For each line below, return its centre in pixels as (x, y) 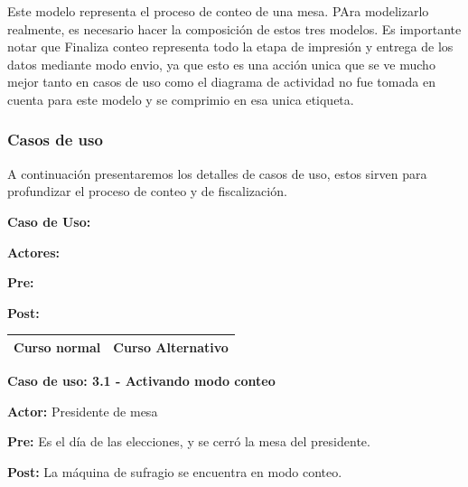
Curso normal (57, 347)
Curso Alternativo (171, 347)
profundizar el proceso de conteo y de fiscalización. (147, 191)
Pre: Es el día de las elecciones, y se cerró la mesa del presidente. (189, 441)
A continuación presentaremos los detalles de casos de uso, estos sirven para (217, 173)
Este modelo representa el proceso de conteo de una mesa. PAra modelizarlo (218, 11)
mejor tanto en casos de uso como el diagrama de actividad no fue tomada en (221, 82)
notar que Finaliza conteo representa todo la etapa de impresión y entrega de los (230, 47)
